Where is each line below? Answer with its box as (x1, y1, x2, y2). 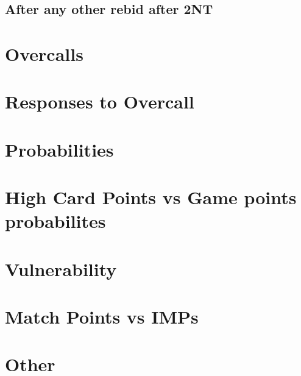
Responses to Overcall (5, 89, 194, 114)
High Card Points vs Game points (5, 185, 297, 210)
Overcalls (5, 41, 83, 66)
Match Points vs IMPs (5, 304, 199, 329)
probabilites (5, 208, 106, 233)
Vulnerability (5, 256, 117, 281)
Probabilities (5, 137, 114, 161)
